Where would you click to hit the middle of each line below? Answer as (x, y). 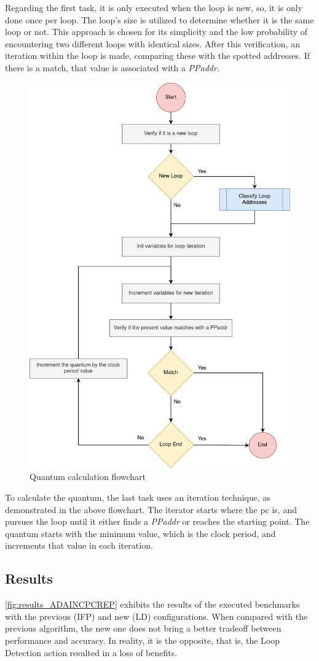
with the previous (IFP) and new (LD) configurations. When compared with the (156, 616)
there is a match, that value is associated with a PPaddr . (112, 67)
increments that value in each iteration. (79, 545)
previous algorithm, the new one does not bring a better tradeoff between (143, 628)
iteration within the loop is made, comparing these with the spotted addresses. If (158, 56)
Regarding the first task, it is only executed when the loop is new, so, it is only (154, 7)
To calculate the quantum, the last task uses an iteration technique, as (138, 497)
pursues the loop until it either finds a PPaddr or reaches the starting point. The (157, 521)
